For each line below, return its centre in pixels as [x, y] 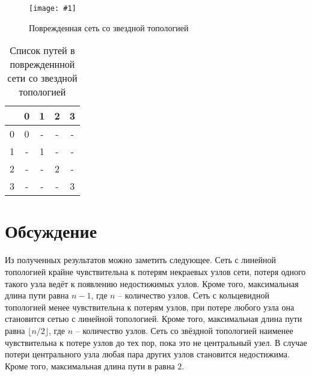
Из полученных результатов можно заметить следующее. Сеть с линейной [141, 260]
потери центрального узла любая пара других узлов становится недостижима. [147, 354]
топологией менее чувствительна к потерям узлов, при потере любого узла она [150, 307]
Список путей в [42, 50]
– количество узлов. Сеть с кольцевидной [194, 295]
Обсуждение [51, 231]
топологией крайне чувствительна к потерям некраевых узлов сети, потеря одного [155, 271]
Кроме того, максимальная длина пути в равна [90, 365]
